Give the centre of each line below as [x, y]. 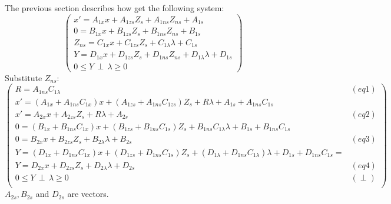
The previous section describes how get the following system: [115, 8]
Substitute [24, 77]
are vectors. [88, 194]
